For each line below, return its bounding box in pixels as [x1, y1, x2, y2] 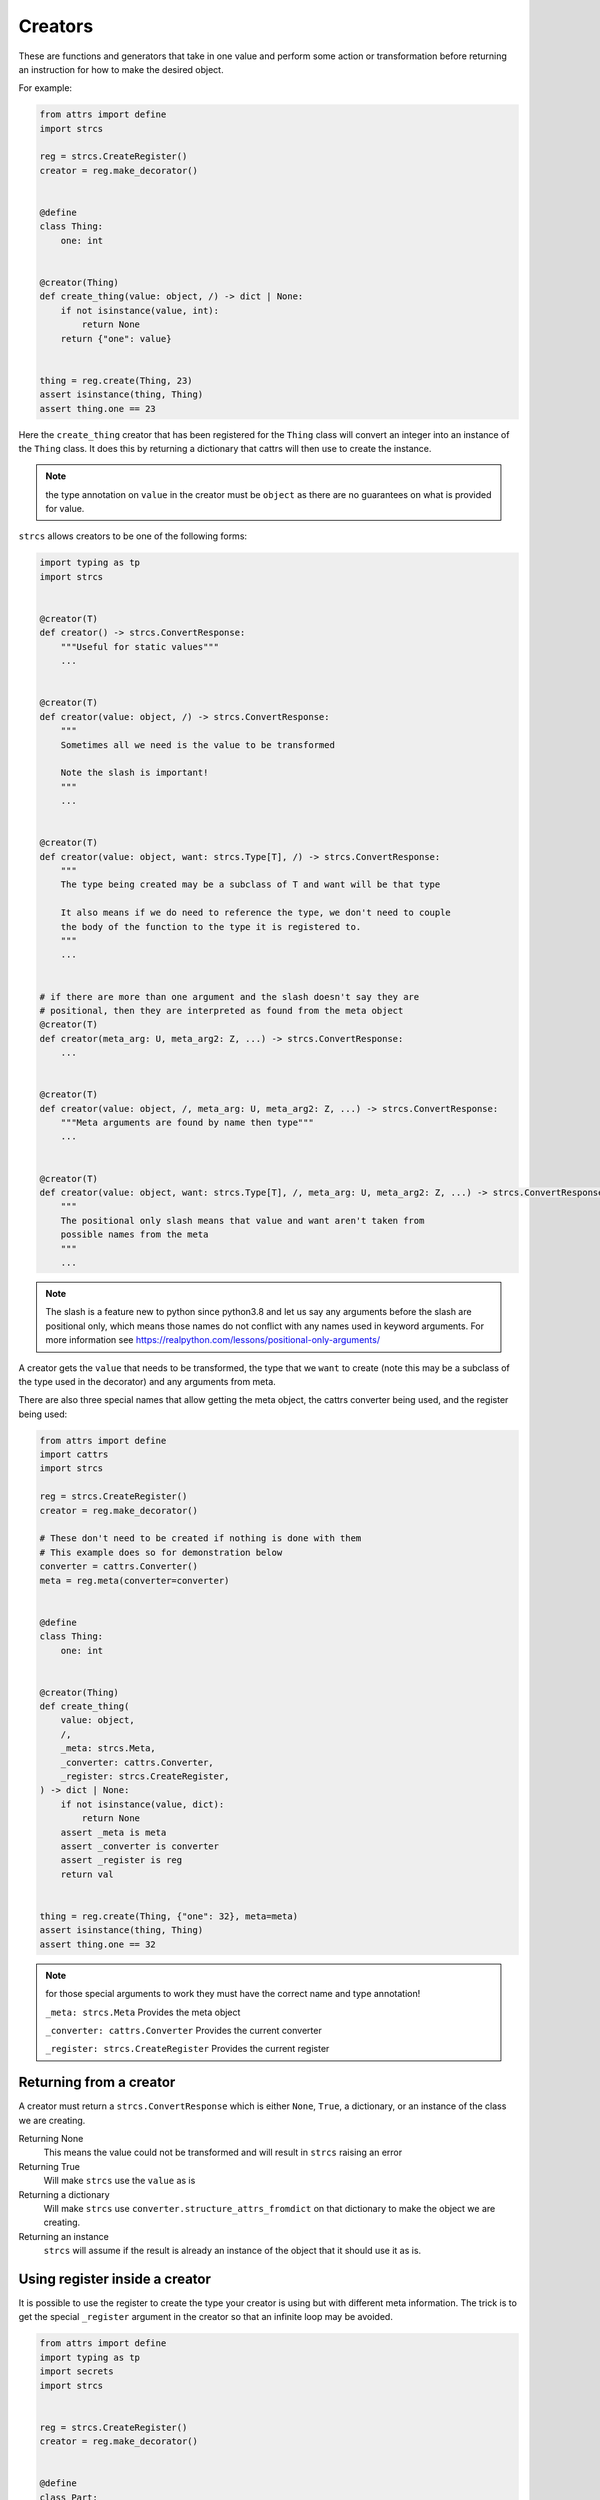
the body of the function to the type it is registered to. [60, 921, 362, 932]
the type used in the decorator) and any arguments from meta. [18, 1375, 277, 1387]
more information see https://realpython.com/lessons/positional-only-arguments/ [45, 1334, 380, 1346]
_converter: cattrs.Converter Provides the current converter [45, 2024, 322, 2036]
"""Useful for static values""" [60, 641, 220, 652]
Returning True [18, 2160, 80, 2172]
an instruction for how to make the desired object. [18, 63, 224, 75]
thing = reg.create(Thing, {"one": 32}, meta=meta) [39, 1910, 299, 1922]
